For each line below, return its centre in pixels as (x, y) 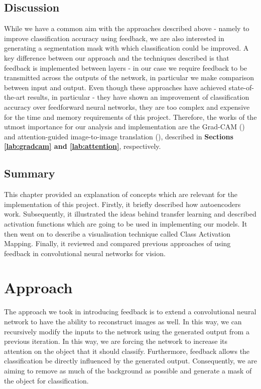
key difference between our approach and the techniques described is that (117, 57)
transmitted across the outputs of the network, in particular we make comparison (129, 77)
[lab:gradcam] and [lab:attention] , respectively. (83, 146)
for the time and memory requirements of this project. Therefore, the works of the (130, 117)
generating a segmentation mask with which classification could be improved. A (126, 48)
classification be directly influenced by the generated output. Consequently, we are (130, 361)
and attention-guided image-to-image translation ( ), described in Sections (119, 136)
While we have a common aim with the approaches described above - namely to (127, 28)
